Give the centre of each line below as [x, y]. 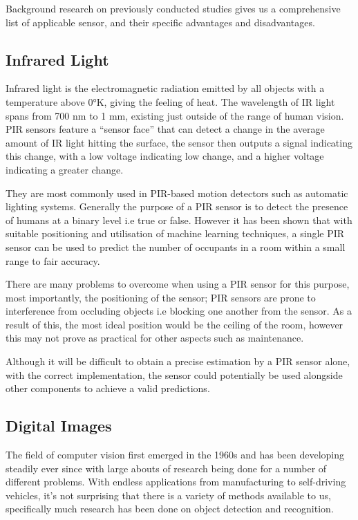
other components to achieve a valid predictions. [108, 388]
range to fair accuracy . [53, 260]
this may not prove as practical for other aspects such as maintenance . [155, 338]
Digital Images [59, 426]
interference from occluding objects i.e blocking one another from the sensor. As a [179, 311]
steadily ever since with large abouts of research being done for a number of [166, 468]
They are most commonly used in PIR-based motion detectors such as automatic [177, 193]
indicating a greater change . [65, 169]
